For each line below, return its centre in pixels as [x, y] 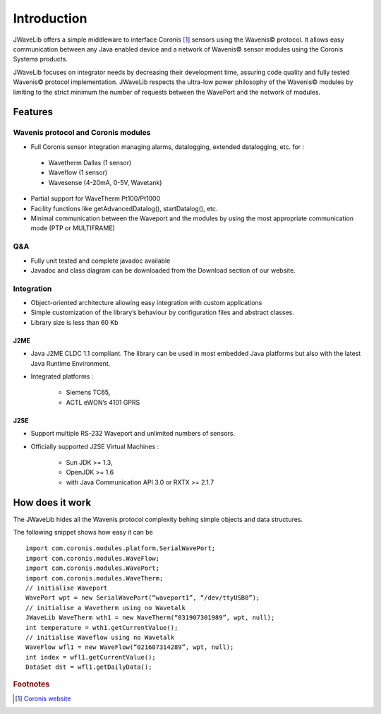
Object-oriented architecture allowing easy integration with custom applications [146, 303]
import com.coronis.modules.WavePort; [93, 568]
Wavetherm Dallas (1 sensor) [90, 163]
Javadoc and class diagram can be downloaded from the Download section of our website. [163, 270]
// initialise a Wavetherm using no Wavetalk [106, 608]
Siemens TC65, [88, 393]
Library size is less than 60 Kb [75, 322]
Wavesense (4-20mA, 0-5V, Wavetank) [105, 182]
